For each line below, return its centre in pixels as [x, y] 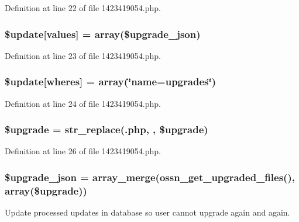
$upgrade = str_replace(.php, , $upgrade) [106, 129]
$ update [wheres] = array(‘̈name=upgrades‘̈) [110, 81]
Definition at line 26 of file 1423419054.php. [83, 151]
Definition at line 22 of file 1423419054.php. [83, 8]
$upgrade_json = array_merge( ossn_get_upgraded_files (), [150, 177]
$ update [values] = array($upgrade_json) [103, 34]
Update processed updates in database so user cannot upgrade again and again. [147, 212]
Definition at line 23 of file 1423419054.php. [83, 55]
